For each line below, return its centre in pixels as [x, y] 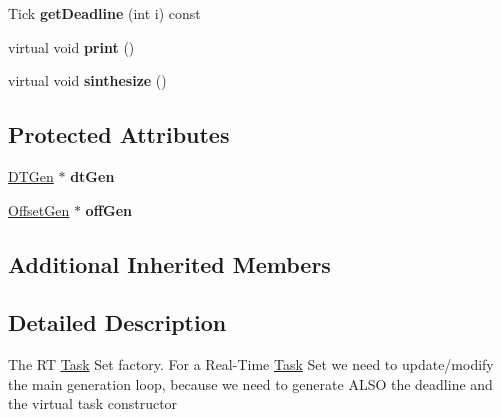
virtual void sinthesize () [87, 80]
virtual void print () [71, 46]
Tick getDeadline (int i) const [104, 13]
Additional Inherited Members [169, 263]
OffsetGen [39, 209]
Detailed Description [117, 322]
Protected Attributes [119, 134]
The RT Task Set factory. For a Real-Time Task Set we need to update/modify [251, 364]
